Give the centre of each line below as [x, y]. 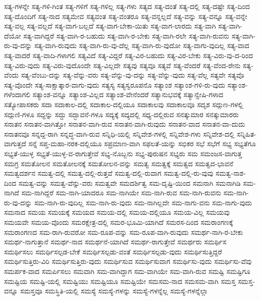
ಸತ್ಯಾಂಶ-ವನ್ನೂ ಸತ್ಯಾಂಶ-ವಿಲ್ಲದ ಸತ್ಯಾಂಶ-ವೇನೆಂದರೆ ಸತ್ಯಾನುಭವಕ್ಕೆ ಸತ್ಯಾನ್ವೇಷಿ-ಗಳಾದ [128, 94]
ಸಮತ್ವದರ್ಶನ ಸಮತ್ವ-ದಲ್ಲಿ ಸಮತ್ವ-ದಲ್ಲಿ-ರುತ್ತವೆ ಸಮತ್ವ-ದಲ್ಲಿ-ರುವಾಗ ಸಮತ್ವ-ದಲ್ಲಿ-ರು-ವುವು [109, 173]
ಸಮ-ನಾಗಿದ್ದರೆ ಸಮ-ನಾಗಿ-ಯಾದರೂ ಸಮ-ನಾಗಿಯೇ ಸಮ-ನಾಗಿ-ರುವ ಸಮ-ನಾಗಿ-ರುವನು [121, 193]
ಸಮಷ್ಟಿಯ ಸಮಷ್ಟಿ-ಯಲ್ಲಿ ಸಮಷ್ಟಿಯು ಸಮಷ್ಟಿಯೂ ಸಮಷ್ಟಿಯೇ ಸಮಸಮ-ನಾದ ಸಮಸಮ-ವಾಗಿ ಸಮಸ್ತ [120, 281]
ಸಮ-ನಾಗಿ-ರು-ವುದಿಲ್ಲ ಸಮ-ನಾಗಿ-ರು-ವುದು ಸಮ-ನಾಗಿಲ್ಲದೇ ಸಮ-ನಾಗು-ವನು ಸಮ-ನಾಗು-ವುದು [143, 202]
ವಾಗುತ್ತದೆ [15, 143]
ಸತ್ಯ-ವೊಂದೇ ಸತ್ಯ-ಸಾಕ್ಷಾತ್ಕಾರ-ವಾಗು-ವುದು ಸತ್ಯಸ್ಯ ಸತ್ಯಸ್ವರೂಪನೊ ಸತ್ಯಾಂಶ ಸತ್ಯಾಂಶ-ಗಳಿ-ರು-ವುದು [115, 84]
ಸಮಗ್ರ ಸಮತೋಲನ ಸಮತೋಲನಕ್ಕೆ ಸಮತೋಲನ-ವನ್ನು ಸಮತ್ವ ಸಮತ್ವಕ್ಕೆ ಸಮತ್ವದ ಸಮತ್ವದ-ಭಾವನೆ [119, 163]
